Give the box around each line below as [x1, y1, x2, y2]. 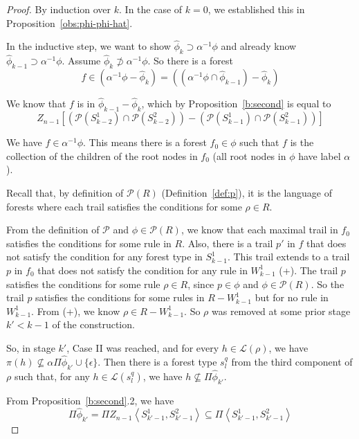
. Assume [62, 53, 101, 68]
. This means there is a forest [83, 135, 207, 150]
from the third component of [231, 354, 353, 368]
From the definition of [6, 222, 100, 237]
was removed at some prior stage [212, 303, 351, 318]
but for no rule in [255, 290, 329, 305]
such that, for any [14, 368, 90, 383]
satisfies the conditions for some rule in [6, 235, 172, 250]
